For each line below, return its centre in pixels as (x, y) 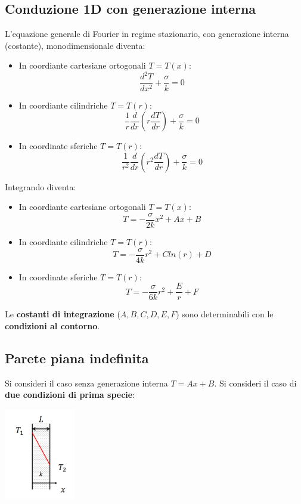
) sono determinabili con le (225, 314)
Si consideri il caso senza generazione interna (86, 383)
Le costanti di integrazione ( (63, 314)
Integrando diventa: (41, 186)
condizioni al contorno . (52, 325)
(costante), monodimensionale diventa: (75, 45)
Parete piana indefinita (77, 358)
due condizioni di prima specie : (70, 395)
